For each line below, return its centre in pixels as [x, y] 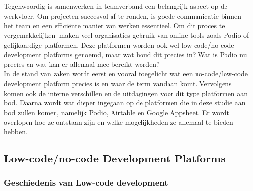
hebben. [16, 131]
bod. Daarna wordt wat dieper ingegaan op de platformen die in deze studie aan [125, 103]
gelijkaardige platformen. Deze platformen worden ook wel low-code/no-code [119, 45]
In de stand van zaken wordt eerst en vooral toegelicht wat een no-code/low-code [126, 74]
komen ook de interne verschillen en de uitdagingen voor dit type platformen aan [126, 93]
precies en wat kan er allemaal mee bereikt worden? [82, 64]
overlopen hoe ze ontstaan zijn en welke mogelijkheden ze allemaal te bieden [119, 122]
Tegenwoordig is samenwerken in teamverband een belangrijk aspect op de [116, 6]
